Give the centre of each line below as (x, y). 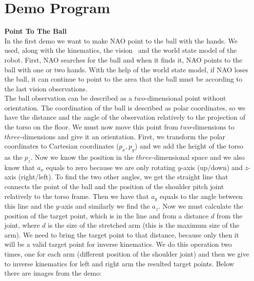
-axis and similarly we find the (104, 206)
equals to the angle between (201, 196)
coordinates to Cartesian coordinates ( (62, 146)
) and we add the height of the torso (189, 146)
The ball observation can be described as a (68, 98)
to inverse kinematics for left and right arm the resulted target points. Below (119, 263)
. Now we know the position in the (82, 157)
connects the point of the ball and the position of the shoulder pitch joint (114, 186)
